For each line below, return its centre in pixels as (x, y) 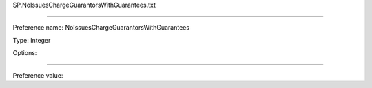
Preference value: (38, 75)
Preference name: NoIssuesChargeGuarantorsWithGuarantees (101, 27)
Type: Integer (32, 40)
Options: (25, 53)
